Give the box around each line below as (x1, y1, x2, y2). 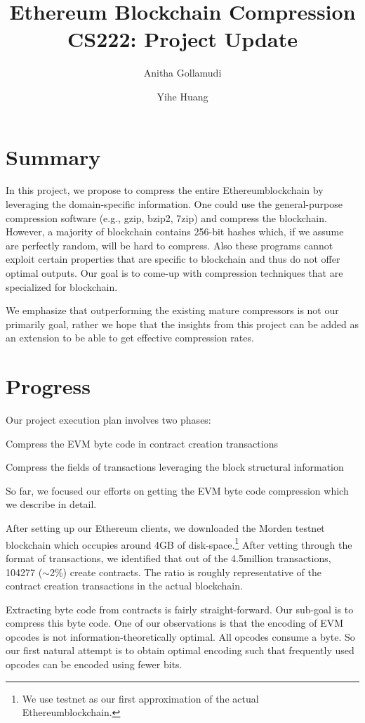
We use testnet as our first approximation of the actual (22, 691, 259, 705)
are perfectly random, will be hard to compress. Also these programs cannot (6, 237, 333, 252)
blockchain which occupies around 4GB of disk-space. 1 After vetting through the (6, 535, 352, 552)
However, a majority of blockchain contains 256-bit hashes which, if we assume (6, 224, 344, 239)
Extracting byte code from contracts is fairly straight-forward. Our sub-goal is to (6, 601, 354, 616)
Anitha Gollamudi (143, 65, 222, 80)
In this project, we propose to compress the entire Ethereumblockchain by (6, 183, 324, 197)
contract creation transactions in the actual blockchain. (6, 578, 243, 593)
